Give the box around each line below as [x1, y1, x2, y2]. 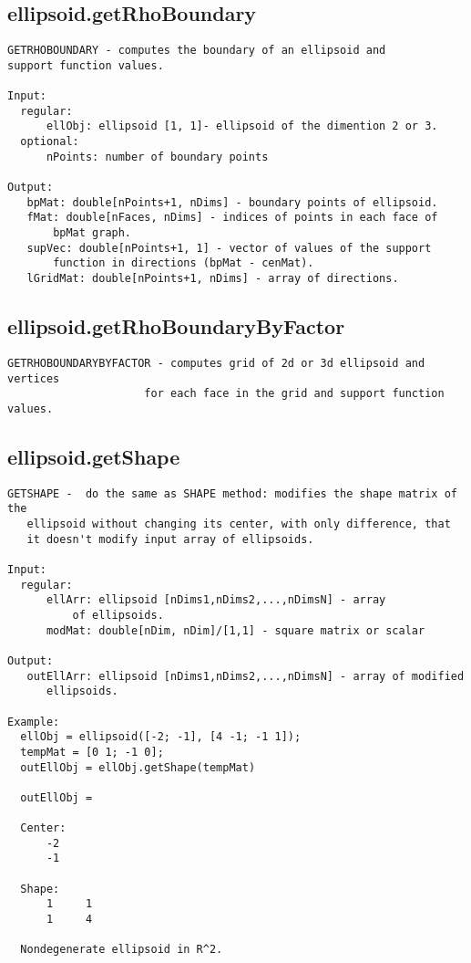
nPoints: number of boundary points [46, 150, 269, 163]
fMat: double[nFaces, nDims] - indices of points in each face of [26, 211, 438, 225]
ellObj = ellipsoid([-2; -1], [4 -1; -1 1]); [20, 730, 302, 744]
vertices [7, 372, 60, 385]
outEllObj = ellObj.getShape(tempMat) [20, 760, 256, 774]
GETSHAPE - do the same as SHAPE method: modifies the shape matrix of [7, 487, 457, 500]
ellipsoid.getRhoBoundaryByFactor [7, 312, 345, 340]
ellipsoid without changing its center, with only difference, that [26, 518, 451, 531]
